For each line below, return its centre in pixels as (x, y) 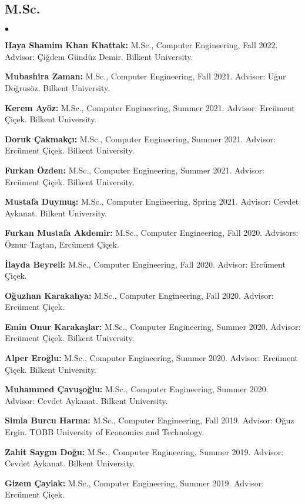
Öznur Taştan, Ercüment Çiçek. (62, 244)
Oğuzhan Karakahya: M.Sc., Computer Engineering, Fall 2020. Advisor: (139, 295)
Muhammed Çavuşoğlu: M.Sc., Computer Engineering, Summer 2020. (137, 389)
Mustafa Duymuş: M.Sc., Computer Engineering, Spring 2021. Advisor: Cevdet (152, 201)
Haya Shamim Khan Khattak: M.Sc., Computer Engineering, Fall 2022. (141, 45)
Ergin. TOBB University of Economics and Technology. (105, 432)
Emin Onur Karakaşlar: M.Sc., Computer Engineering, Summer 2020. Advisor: (153, 326)
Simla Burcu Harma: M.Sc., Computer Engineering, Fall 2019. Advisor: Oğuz (150, 420)
